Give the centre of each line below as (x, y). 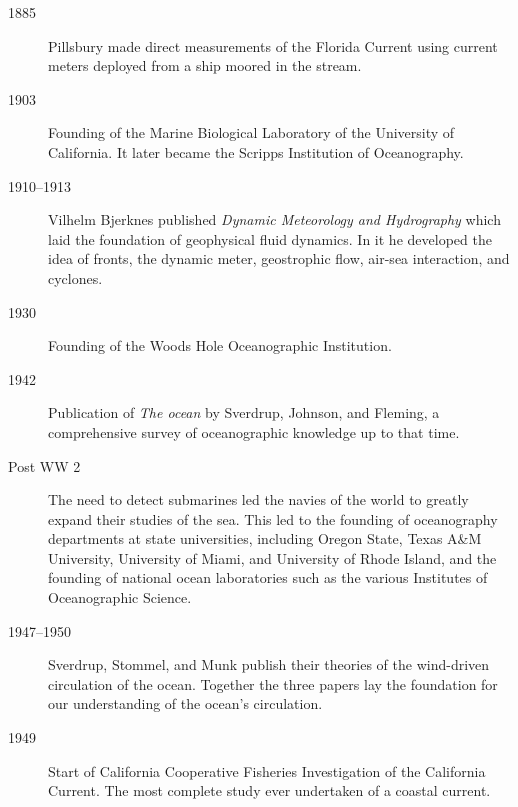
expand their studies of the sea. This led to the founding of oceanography (273, 518)
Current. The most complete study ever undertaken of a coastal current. (269, 790)
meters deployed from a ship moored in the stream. (205, 65)
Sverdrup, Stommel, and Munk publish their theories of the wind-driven (269, 664)
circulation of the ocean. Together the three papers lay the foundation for (273, 683)
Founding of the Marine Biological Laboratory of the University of (251, 132)
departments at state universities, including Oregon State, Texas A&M (265, 538)
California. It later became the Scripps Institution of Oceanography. (256, 151)
